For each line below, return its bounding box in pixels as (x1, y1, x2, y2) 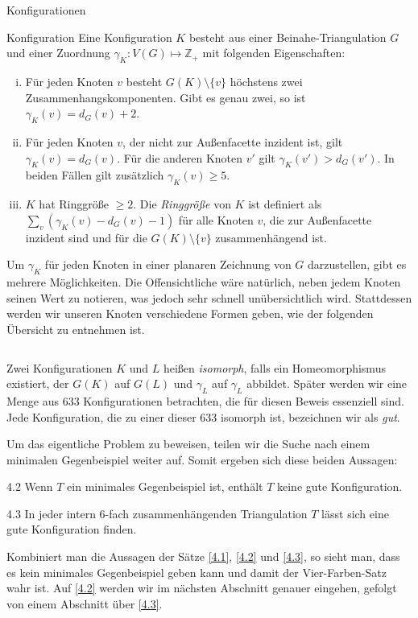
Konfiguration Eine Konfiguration (6, 28, 172, 45)
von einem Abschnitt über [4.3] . (6, 595, 163, 612)
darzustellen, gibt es (308, 256, 407, 273)
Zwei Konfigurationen (6, 359, 113, 376)
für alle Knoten (178, 211, 254, 228)
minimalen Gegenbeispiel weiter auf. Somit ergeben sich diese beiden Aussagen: (6, 451, 398, 468)
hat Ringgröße (39, 196, 109, 212)
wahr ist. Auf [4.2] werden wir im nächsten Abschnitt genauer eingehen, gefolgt (6, 579, 397, 596)
